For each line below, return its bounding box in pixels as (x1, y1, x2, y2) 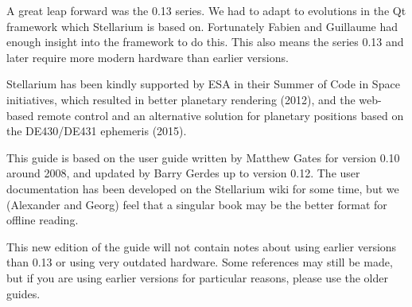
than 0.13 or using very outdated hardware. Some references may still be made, (6, 254, 393, 270)
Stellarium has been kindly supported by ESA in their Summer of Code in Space (6, 76, 400, 92)
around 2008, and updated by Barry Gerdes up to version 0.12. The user (6, 165, 360, 181)
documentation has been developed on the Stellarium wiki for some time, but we (6, 180, 399, 196)
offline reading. (6, 212, 79, 228)
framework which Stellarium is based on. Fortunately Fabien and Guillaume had (6, 17, 398, 34)
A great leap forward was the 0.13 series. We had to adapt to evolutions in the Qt (6, 2, 406, 18)
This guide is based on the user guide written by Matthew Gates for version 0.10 (6, 149, 400, 165)
